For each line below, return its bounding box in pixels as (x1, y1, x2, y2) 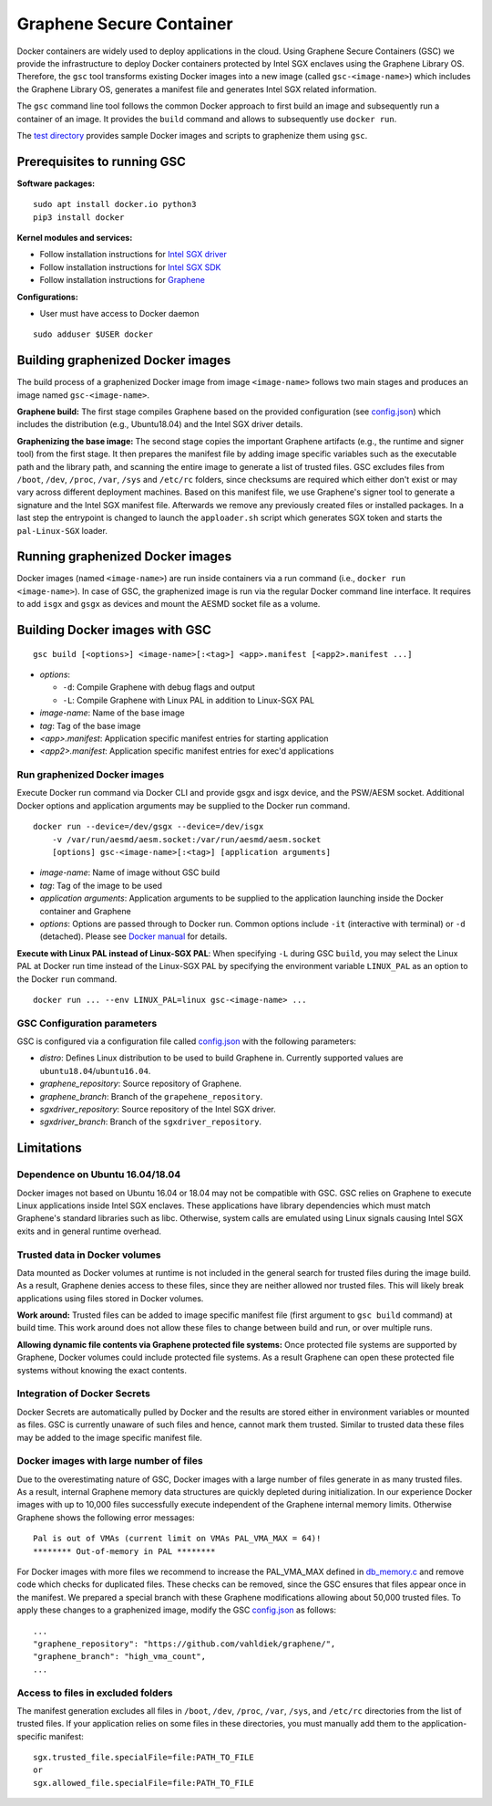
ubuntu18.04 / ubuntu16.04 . (39, 1065, 151, 1076)
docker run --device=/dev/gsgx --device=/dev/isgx (33, 821, 264, 832)
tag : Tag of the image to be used (39, 880, 163, 891)
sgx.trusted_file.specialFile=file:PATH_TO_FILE (33, 1752, 254, 1763)
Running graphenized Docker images (16, 548, 232, 565)
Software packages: (16, 178, 96, 189)
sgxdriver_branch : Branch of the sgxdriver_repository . (39, 1116, 262, 1127)
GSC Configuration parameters (16, 1017, 158, 1029)
